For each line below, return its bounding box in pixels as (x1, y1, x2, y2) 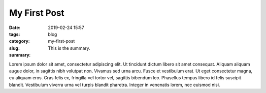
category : (9, 38, 30, 44)
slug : (9, 45, 20, 51)
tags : (9, 31, 20, 37)
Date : (9, 25, 21, 31)
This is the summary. (48, 45, 91, 51)
